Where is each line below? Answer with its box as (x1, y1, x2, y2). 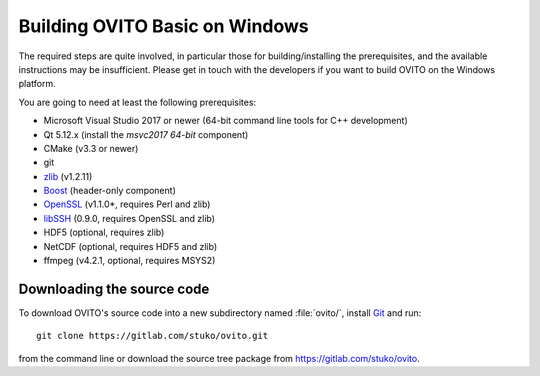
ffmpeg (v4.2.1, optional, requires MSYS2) (43, 255, 216, 267)
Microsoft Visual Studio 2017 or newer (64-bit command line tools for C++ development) (43, 115, 409, 127)
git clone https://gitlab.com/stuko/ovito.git (36, 330, 269, 342)
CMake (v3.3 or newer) (43, 142, 139, 154)
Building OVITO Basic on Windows (18, 15, 309, 37)
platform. (18, 78, 57, 90)
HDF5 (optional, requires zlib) (43, 226, 165, 239)
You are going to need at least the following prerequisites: (18, 96, 257, 108)
